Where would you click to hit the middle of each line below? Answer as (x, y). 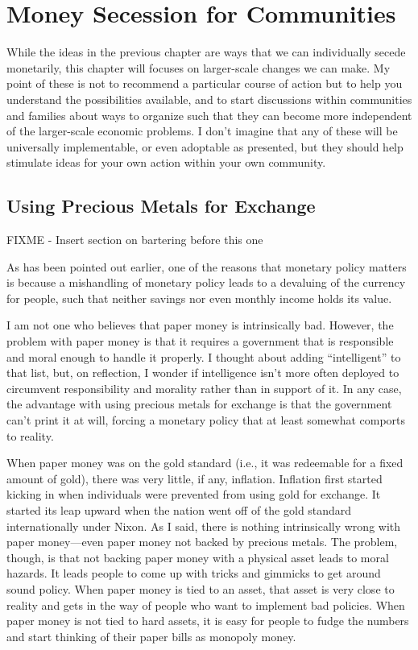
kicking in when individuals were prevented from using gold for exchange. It (194, 494)
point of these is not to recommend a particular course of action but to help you (205, 83)
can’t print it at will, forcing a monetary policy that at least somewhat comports (206, 420)
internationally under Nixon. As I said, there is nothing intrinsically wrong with (204, 526)
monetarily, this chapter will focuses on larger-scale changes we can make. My (199, 67)
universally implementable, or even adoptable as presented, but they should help (205, 146)
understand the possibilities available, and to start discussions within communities (209, 99)
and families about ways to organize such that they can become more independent (209, 115)
